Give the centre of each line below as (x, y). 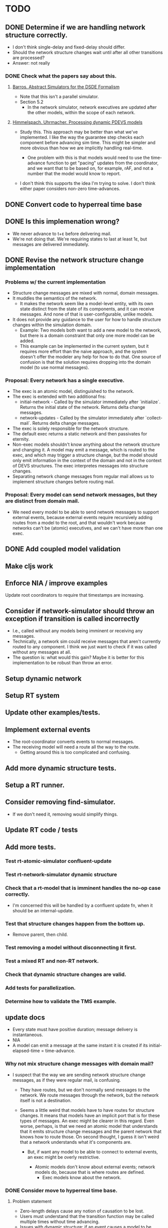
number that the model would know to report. (74, 174)
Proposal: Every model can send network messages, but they (81, 495)
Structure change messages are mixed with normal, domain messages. (85, 293)
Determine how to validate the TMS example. (61, 1001)
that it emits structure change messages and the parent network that (90, 1131)
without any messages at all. (42, 652)
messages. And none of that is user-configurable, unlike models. (86, 314)
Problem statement (32, 1201)
